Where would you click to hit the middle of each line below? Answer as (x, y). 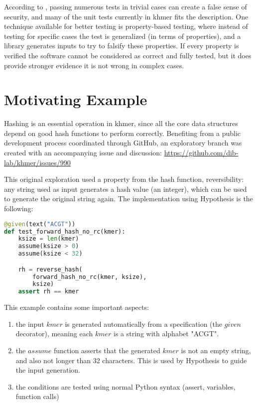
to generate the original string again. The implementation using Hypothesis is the (128, 199)
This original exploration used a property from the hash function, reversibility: (124, 179)
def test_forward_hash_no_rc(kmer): (65, 231)
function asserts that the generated (107, 350)
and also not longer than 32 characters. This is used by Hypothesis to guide (131, 360)
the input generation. (48, 370)
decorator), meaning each (54, 334)
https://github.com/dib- (201, 153)
